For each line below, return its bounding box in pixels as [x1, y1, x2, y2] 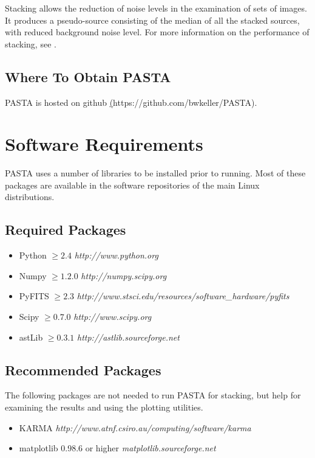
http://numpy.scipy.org [81, 269, 167, 282]
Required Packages [5, 220, 126, 239]
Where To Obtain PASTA [5, 67, 171, 86]
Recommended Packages [5, 360, 161, 379]
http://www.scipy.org [73, 310, 152, 323]
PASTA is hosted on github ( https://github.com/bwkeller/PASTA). [5, 95, 257, 108]
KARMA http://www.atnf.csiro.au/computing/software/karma [19, 421, 251, 434]
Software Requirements [5, 131, 203, 156]
